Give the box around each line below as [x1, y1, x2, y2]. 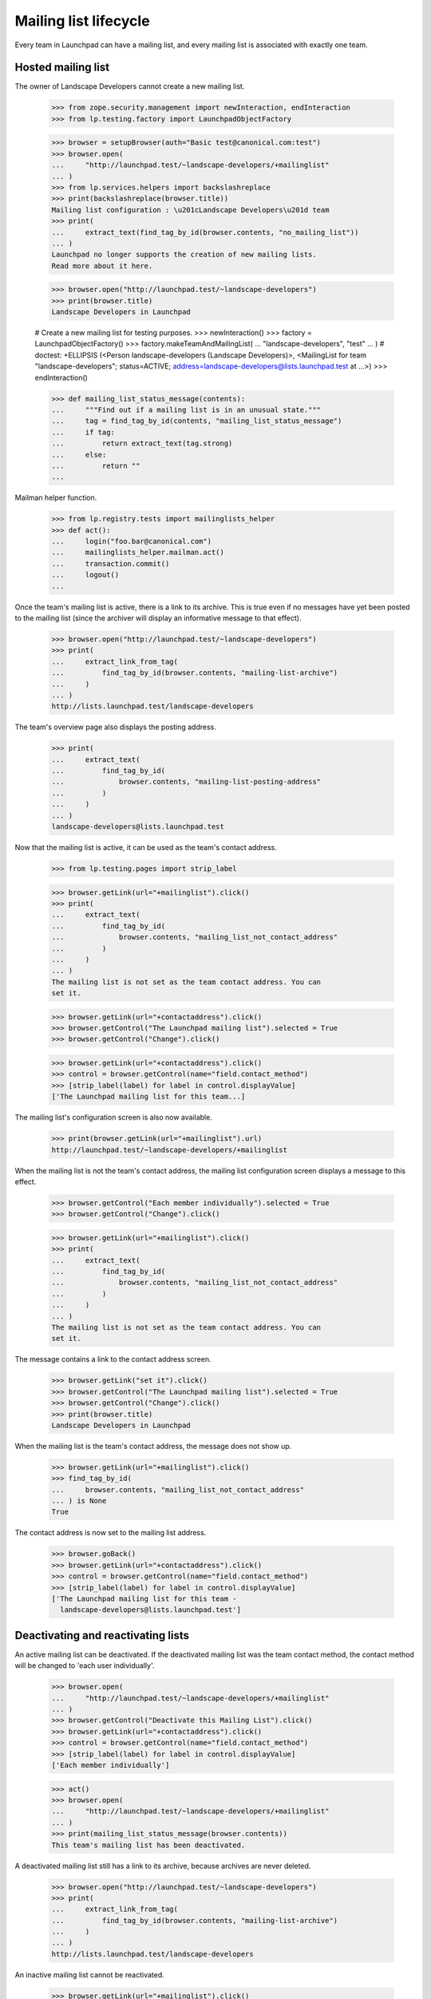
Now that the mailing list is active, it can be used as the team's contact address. [14, 843, 277, 852]
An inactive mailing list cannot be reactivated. [14, 1969, 164, 1979]
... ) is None [51, 1496, 107, 1506]
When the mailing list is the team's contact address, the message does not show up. [14, 1441, 292, 1450]
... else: [51, 450, 107, 459]
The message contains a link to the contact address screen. [14, 1355, 212, 1364]
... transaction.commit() [51, 559, 170, 568]
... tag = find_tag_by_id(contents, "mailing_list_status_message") [51, 417, 342, 425]
